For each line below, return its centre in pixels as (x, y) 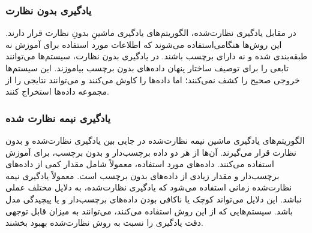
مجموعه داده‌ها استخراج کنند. (57, 91)
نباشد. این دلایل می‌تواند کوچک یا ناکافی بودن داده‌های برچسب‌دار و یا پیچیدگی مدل (154, 199)
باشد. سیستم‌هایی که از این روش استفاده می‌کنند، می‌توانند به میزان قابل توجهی (149, 211)
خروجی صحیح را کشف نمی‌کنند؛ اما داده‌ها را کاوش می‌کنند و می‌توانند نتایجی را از (153, 79)
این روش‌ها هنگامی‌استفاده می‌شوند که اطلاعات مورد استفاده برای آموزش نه (144, 44)
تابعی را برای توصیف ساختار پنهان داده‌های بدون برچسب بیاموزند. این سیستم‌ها (147, 68)
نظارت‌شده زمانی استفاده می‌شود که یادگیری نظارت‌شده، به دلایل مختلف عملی (149, 187)
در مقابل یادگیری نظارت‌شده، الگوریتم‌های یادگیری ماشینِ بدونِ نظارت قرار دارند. (151, 33)
